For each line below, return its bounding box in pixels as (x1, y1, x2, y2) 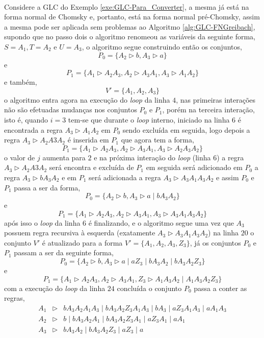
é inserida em (67, 134, 109, 145)
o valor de (4, 152, 35, 162)
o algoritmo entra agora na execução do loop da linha (4, 94, 170, 105)
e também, (4, 77, 37, 87)
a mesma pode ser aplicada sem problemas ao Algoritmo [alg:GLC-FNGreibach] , (4, 21, 255, 32)
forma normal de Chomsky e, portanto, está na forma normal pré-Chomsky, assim (4, 11, 260, 22)
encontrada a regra (4, 124, 63, 135)
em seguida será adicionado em (146, 162, 243, 173)
